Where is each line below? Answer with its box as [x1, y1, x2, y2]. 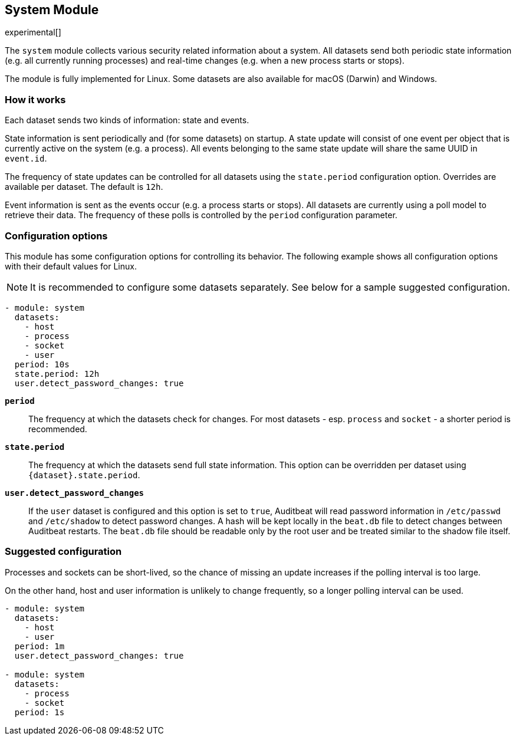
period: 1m [14, 641, 65, 651]
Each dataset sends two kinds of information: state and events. [5, 115, 249, 126]
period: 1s [14, 707, 65, 717]
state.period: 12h [14, 369, 100, 379]
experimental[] [5, 27, 61, 38]
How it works [5, 93, 66, 106]
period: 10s [14, 359, 70, 369]
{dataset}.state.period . [28, 469, 140, 480]
